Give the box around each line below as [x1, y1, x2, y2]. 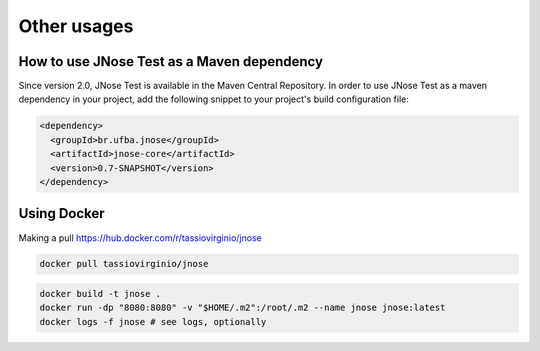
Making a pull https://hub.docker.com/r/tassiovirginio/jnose [18, 231, 262, 244]
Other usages [18, 15, 134, 37]
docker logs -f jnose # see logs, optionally [39, 316, 267, 327]
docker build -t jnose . [39, 288, 162, 300]
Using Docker [18, 205, 105, 222]
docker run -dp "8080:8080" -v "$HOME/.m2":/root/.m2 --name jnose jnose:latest [39, 302, 446, 314]
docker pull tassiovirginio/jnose [39, 258, 209, 270]
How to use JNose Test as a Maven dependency [18, 53, 324, 70]
